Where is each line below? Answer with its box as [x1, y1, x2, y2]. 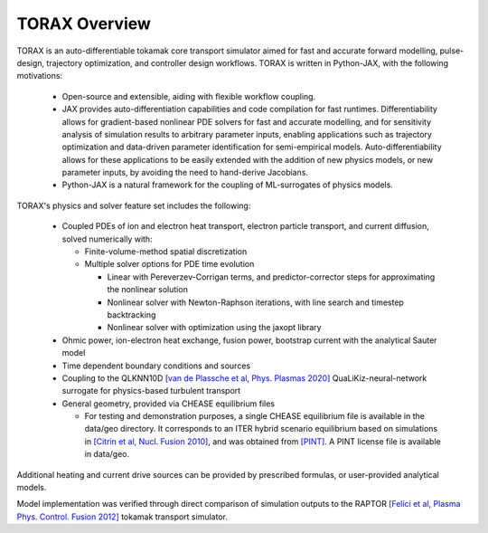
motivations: [16, 71, 63, 81]
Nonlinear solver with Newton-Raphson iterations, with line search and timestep [107, 297, 404, 308]
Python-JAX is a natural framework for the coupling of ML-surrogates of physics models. [61, 179, 393, 190]
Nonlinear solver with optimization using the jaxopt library [107, 322, 322, 333]
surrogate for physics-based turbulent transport [61, 385, 241, 396]
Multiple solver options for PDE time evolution [84, 259, 255, 270]
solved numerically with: [61, 233, 153, 244]
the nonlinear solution [107, 284, 189, 295]
